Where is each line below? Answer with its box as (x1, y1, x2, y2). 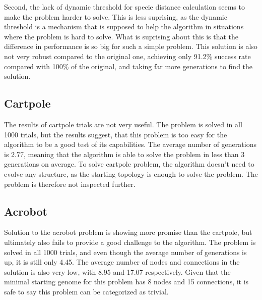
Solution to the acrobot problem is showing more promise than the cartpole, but (4, 227, 252, 237)
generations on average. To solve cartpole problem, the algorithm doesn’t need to (4, 159, 254, 169)
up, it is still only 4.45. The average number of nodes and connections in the (4, 257, 240, 267)
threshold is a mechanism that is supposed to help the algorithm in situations (4, 21, 244, 32)
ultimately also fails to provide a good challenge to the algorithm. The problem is (4, 236, 256, 247)
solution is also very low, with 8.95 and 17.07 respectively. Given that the (4, 266, 231, 277)
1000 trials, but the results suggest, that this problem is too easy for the (4, 129, 227, 139)
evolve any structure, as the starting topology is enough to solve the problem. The (4, 168, 258, 179)
